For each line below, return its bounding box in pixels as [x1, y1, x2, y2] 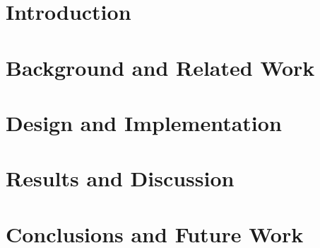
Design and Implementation [6, 108, 282, 137]
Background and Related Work [6, 52, 315, 81]
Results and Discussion [6, 164, 235, 193]
